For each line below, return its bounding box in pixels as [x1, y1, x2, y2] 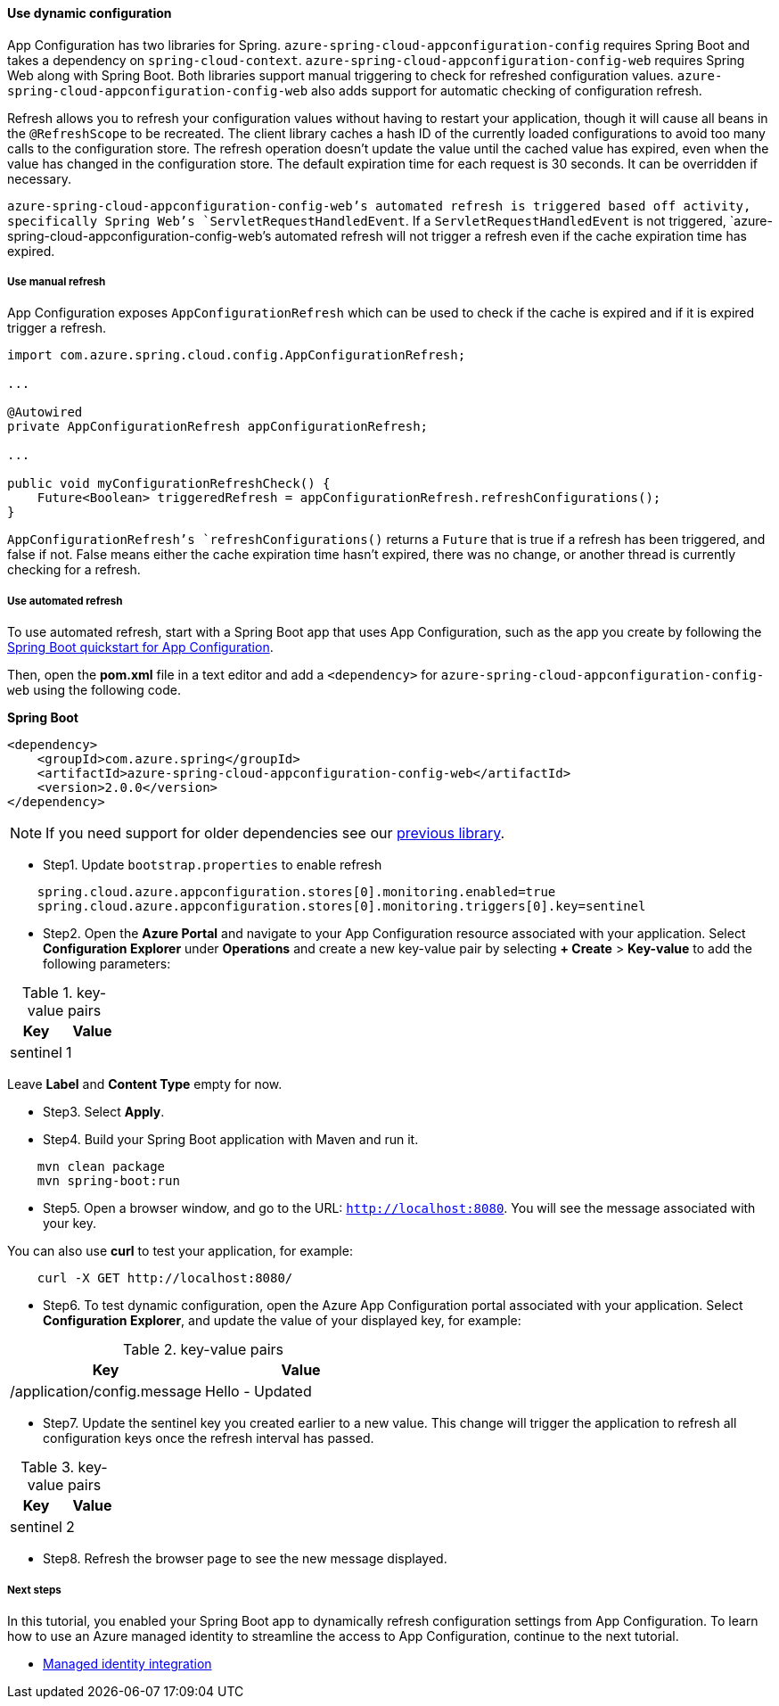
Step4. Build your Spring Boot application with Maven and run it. [43, 1132, 419, 1148]
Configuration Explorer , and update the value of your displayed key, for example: [43, 1313, 521, 1329]
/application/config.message [10, 1382, 202, 1401]
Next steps [7, 1583, 61, 1596]
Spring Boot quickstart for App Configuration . [7, 639, 274, 655]
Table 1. [21, 984, 73, 1002]
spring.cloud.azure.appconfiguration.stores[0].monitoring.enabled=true [37, 885, 556, 900]
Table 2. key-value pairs [123, 1340, 284, 1359]
